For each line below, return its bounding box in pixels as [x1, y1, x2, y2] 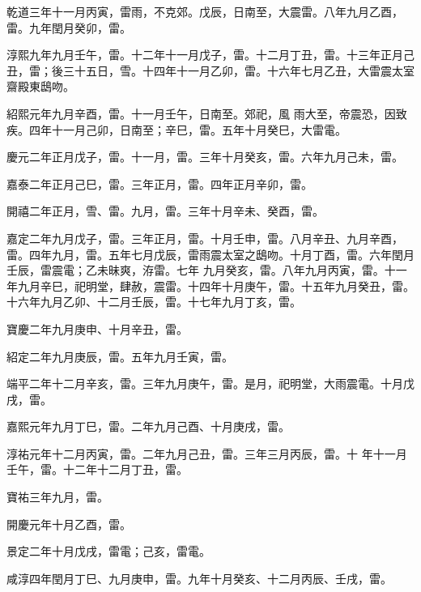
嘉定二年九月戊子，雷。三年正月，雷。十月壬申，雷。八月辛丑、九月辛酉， [6, 229, 403, 246]
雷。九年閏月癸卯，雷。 [6, 19, 131, 36]
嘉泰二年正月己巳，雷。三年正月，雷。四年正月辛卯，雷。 [6, 175, 313, 192]
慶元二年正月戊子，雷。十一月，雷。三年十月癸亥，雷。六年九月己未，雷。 [6, 148, 403, 165]
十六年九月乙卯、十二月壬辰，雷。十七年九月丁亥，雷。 [6, 293, 301, 310]
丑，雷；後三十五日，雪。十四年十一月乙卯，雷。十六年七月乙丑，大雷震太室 [6, 62, 415, 79]
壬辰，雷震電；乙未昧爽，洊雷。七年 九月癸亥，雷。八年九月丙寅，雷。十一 [6, 262, 407, 279]
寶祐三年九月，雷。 [6, 488, 108, 505]
